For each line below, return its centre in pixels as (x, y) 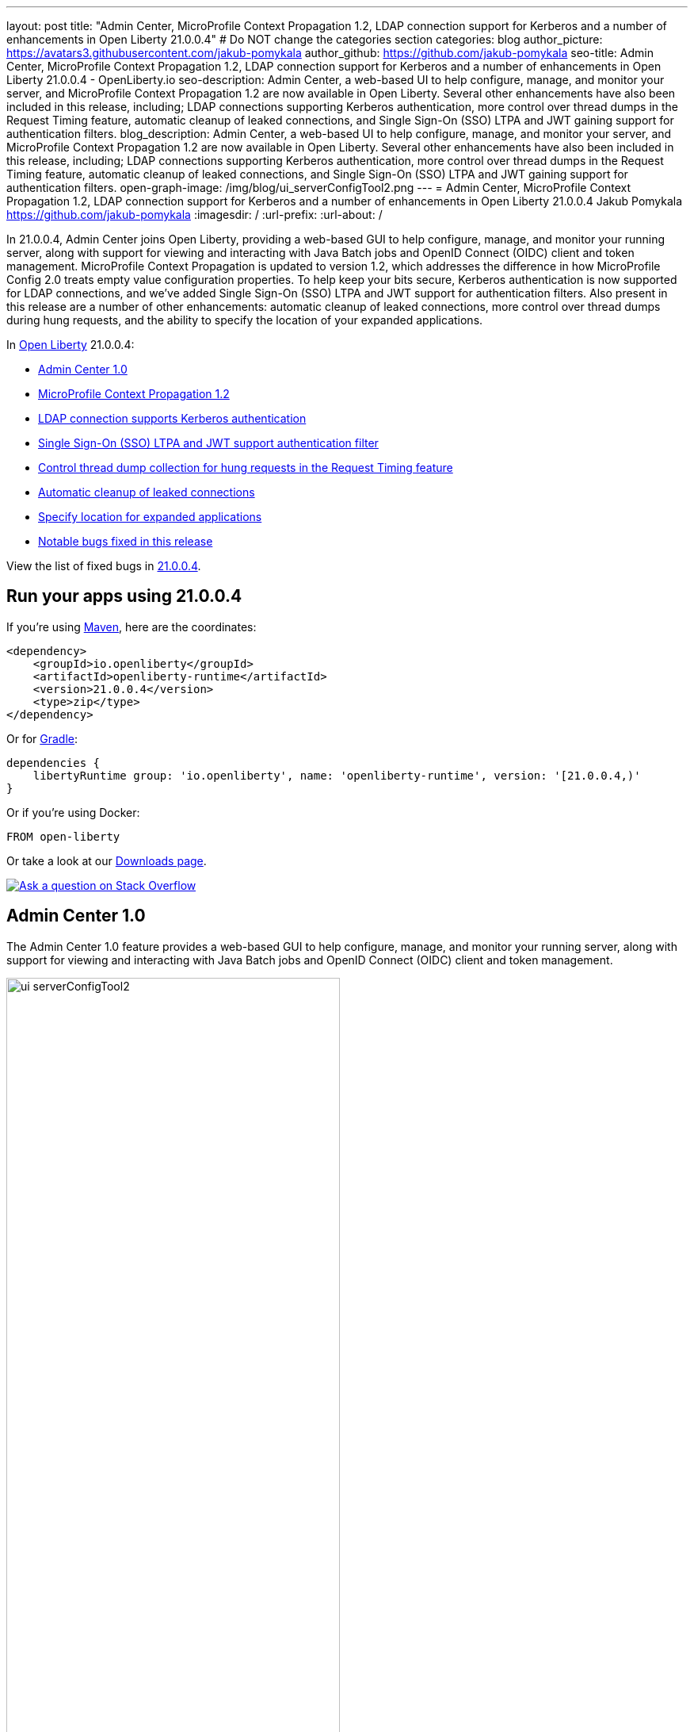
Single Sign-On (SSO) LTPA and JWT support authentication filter (208, 443)
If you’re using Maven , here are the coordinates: (132, 627)
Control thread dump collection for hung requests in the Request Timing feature (246, 467)
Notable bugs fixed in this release (126, 541)
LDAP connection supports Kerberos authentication (172, 418)
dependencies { (53, 763)
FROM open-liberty (63, 836)
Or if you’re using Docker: (73, 812)
